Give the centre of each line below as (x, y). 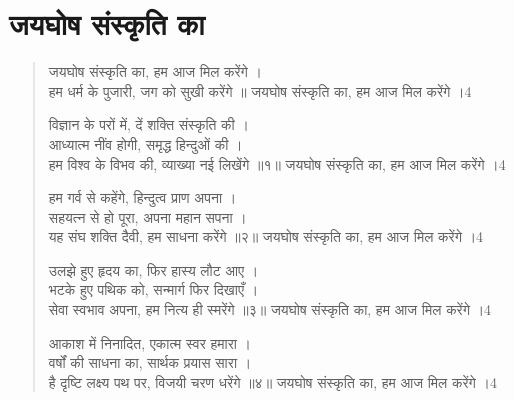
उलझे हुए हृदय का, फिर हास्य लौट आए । (153, 269)
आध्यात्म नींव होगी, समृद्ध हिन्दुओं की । (145, 143)
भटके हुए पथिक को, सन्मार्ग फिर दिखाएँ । (153, 289)
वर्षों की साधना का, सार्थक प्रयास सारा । (150, 362)
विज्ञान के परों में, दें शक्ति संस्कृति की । (148, 124)
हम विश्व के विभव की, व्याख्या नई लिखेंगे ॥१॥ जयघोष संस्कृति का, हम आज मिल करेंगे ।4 (277, 163)
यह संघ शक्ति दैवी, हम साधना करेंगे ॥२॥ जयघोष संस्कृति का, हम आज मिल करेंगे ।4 (266, 236)
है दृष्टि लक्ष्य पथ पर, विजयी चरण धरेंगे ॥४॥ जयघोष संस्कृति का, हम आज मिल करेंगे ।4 (272, 381)
